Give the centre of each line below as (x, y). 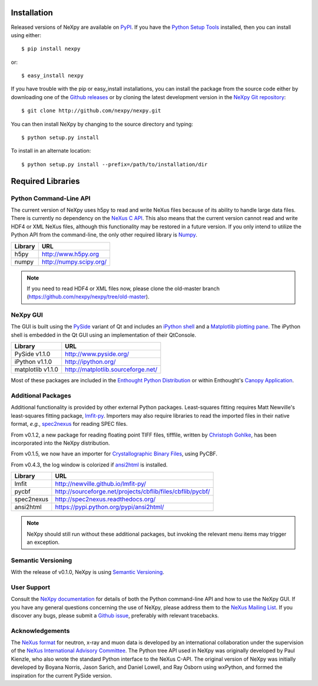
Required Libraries (45, 181)
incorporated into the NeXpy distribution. (60, 443)
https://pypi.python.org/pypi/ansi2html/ (110, 507)
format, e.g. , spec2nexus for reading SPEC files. (69, 424)
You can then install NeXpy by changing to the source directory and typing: (102, 124)
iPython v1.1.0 (33, 362)
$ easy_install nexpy (52, 76)
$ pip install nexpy (51, 49)
